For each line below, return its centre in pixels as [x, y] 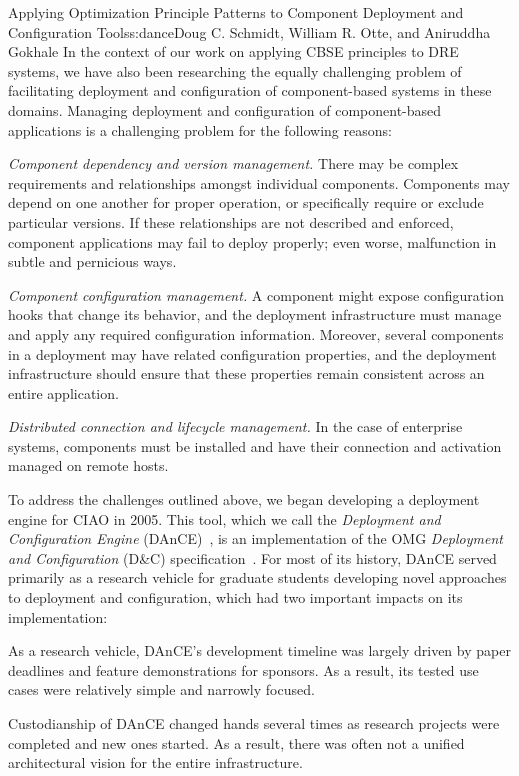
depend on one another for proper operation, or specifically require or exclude [246, 202]
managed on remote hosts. [88, 465]
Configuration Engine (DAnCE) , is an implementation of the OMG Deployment [255, 538]
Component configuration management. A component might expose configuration [256, 294]
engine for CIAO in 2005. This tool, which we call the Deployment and [224, 518]
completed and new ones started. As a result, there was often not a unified [236, 742]
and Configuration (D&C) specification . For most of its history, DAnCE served [252, 557]
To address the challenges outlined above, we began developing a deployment [244, 499]
